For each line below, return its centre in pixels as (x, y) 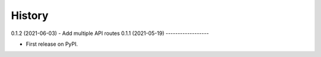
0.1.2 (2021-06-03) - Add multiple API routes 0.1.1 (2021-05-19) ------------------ (110, 33)
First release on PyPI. (52, 44)
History (30, 15)
